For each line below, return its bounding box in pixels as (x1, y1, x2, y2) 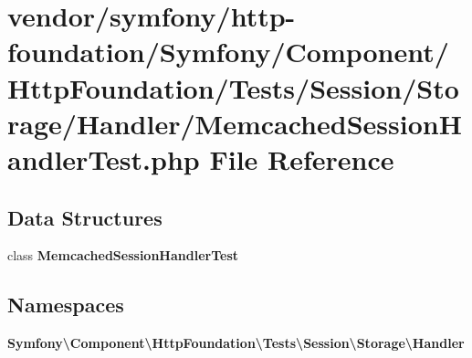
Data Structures (7, 203, 163, 231)
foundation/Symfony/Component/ (7, 33, 449, 70)
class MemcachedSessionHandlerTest (7, 246, 238, 265)
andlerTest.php (7, 140, 200, 177)
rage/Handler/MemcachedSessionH (7, 104, 462, 142)
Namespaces (7, 290, 124, 319)
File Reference (209, 140, 394, 177)
